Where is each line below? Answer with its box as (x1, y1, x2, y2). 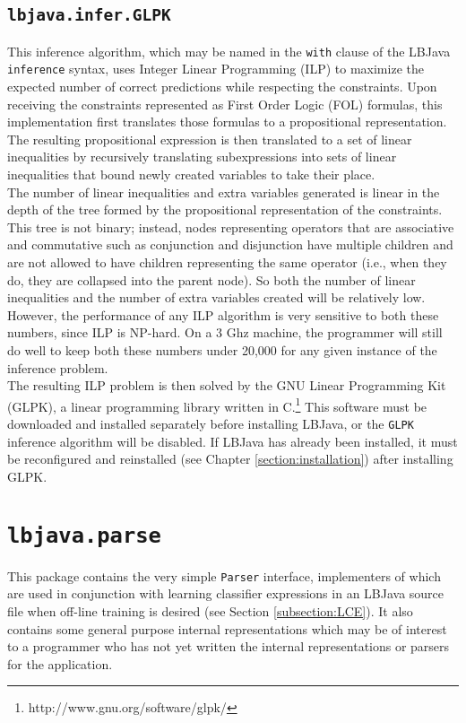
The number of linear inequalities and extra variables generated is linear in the (7, 182, 440, 201)
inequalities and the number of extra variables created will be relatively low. (7, 288, 426, 307)
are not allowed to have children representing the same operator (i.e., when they (7, 253, 447, 272)
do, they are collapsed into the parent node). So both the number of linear (7, 270, 416, 289)
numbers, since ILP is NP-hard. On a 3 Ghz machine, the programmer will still (7, 323, 443, 342)
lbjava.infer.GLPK (7, 5, 171, 25)
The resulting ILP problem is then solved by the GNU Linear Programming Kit (7, 376, 446, 395)
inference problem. (7, 358, 108, 377)
